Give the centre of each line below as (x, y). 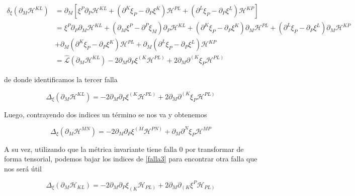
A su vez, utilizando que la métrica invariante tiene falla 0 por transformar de (124, 149)
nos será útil (23, 168)
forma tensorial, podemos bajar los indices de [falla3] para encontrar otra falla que (131, 159)
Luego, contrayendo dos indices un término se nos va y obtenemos (106, 114)
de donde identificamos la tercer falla (61, 79)
